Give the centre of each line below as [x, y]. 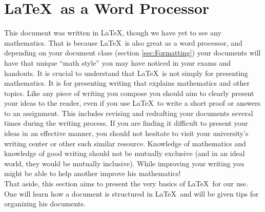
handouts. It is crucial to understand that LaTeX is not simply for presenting [126, 73]
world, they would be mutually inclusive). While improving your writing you [124, 163]
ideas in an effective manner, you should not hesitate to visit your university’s [126, 133]
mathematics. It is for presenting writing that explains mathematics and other [127, 83]
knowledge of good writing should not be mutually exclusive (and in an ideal [125, 153]
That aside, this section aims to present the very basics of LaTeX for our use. [126, 184]
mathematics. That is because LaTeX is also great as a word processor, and [123, 42]
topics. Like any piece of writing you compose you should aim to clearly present [129, 93]
